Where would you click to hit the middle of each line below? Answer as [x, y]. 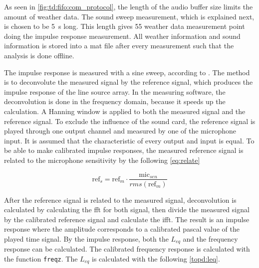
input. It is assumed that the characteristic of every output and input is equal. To [129, 140]
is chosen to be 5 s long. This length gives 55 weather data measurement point [125, 26]
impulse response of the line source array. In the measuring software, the [115, 91]
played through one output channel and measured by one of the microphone [120, 131]
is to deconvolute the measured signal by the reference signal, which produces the [129, 82]
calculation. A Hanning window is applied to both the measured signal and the [125, 111]
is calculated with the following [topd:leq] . [156, 258]
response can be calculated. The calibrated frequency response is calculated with [127, 249]
